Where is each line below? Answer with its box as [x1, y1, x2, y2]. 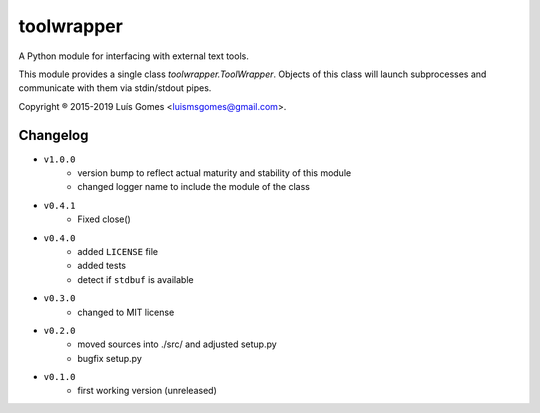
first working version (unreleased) [77, 385, 217, 397]
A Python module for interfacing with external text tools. [18, 50, 249, 62]
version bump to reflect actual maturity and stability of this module [77, 167, 352, 179]
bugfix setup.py [77, 352, 142, 364]
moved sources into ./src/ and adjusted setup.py [77, 338, 277, 350]
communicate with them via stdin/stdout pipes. [18, 82, 212, 94]
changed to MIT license [77, 306, 175, 318]
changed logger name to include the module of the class [77, 181, 310, 193]
